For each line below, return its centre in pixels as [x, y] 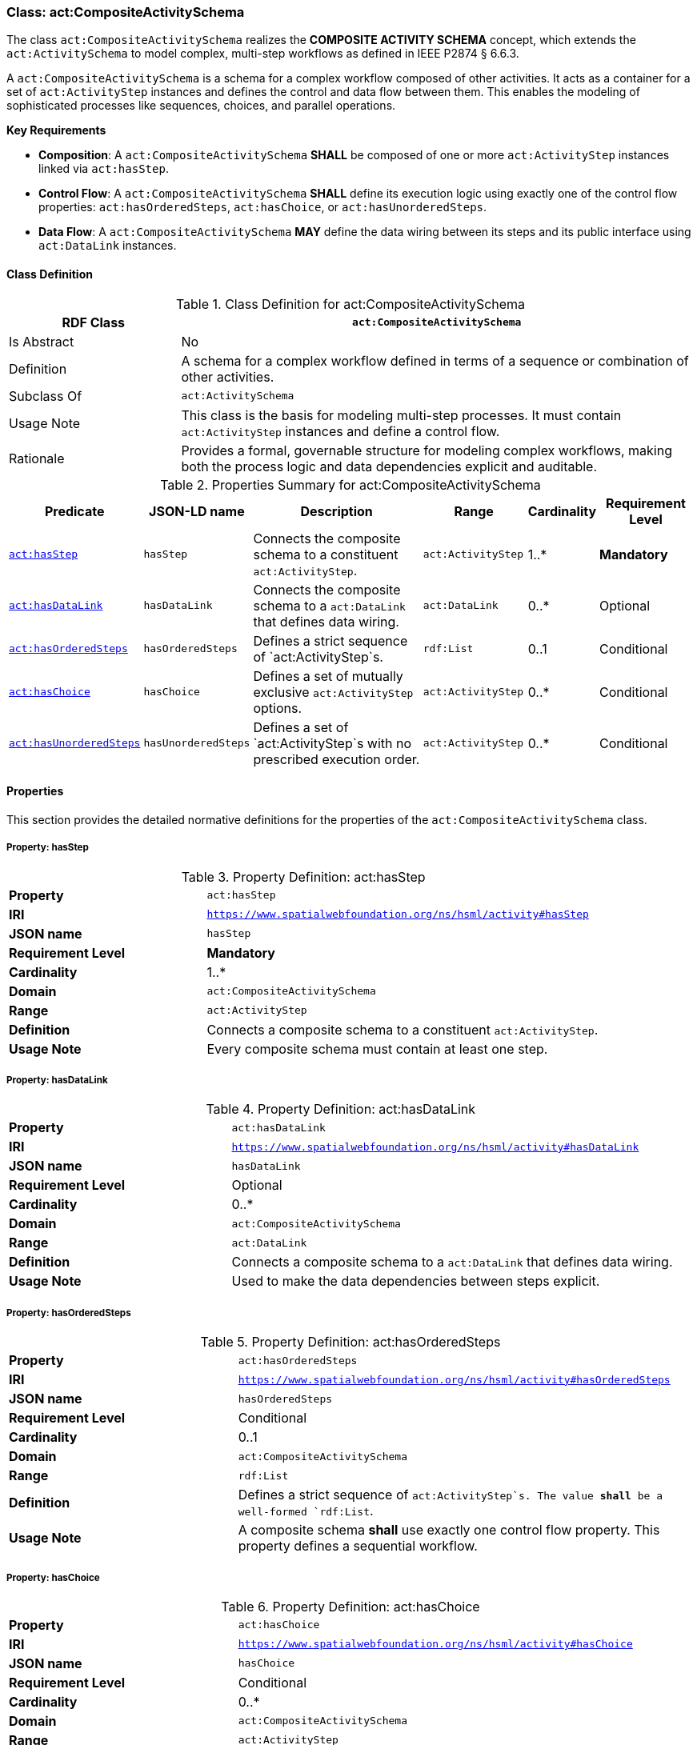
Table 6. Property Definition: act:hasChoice [351, 1606]
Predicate [74, 511]
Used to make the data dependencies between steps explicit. [416, 1281]
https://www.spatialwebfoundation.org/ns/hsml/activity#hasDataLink [435, 1147]
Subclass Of [46, 396]
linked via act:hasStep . [104, 169]
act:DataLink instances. [108, 246]
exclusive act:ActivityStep [333, 692]
